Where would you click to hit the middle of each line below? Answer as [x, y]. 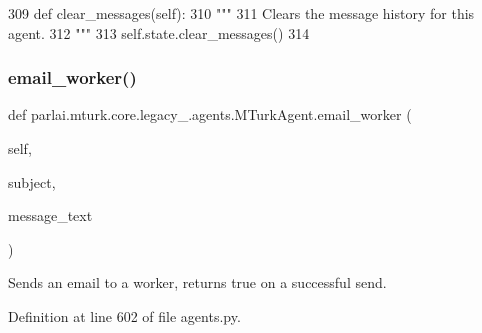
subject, [32, 181]
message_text [50, 215]
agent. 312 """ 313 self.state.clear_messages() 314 [159, 32]
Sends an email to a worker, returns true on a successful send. [197, 282]
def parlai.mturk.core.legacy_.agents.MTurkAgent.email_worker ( [210, 114]
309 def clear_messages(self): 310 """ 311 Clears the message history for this [241, 13]
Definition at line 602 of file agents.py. [124, 315]
